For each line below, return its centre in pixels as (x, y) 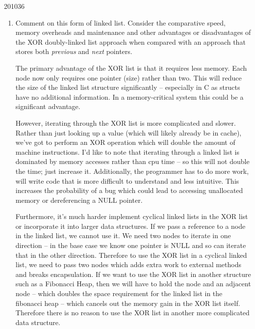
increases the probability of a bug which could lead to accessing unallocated (129, 190)
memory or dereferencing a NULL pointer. (79, 200)
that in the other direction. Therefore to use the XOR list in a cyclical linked (131, 255)
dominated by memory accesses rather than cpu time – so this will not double (132, 161)
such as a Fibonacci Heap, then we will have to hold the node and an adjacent (133, 284)
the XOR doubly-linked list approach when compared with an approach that (130, 41)
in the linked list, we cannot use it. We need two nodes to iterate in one (123, 235)
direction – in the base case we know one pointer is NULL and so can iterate (131, 245)
